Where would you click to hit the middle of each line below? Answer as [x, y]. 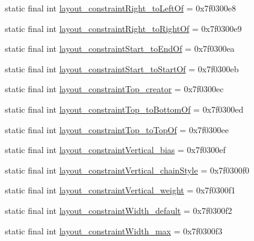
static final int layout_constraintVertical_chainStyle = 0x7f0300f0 [127, 170]
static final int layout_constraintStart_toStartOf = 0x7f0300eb [122, 68]
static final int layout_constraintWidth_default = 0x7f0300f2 [119, 210]
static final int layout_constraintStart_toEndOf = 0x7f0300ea [120, 49]
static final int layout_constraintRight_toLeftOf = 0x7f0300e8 [121, 8]
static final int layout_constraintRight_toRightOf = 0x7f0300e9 [123, 28]
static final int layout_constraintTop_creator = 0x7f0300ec [114, 89]
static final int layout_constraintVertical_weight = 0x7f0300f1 [120, 190]
